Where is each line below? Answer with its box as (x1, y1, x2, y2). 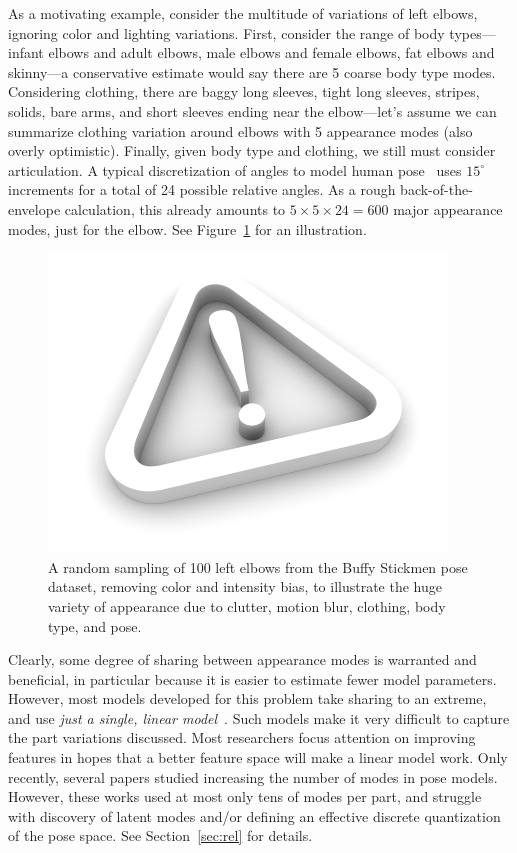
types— (449, 22, 496, 43)
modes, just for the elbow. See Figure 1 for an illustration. (8, 218, 367, 239)
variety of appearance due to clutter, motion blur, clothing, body (48, 595, 446, 616)
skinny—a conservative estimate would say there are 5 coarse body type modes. (8, 61, 496, 82)
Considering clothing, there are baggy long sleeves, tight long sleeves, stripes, (8, 81, 480, 102)
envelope (8, 198, 61, 219)
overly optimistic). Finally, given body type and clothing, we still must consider (8, 140, 496, 161)
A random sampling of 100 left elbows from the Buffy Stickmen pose (48, 556, 468, 577)
